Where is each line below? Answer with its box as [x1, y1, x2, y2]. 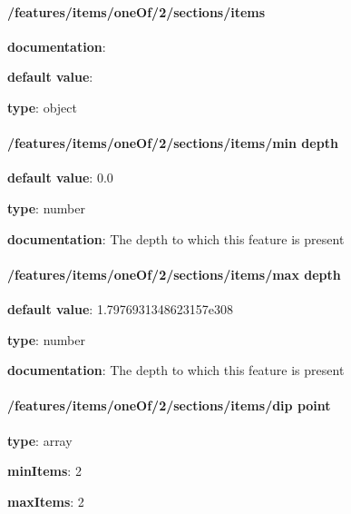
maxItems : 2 [7, 491, 84, 510]
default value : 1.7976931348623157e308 [7, 299, 233, 318]
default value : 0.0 [7, 168, 113, 187]
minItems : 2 [7, 461, 82, 480]
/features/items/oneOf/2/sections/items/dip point [7, 396, 331, 415]
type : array [7, 430, 73, 450]
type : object [7, 97, 77, 116]
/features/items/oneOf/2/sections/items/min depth [7, 133, 338, 153]
